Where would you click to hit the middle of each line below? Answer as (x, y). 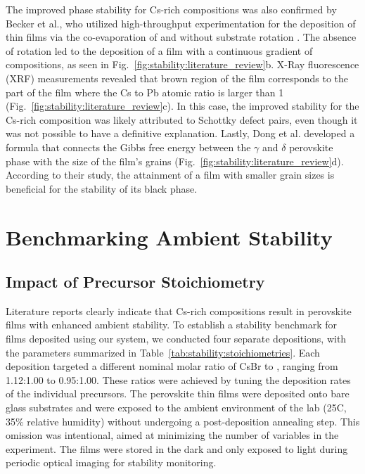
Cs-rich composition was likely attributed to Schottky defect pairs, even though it (182, 119)
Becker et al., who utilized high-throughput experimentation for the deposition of (181, 23)
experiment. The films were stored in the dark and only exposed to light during (177, 448)
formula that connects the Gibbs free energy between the (128, 147)
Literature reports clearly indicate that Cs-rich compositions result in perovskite (179, 310)
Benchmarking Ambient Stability (169, 237)
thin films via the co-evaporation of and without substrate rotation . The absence (181, 37)
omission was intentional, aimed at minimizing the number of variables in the (172, 435)
